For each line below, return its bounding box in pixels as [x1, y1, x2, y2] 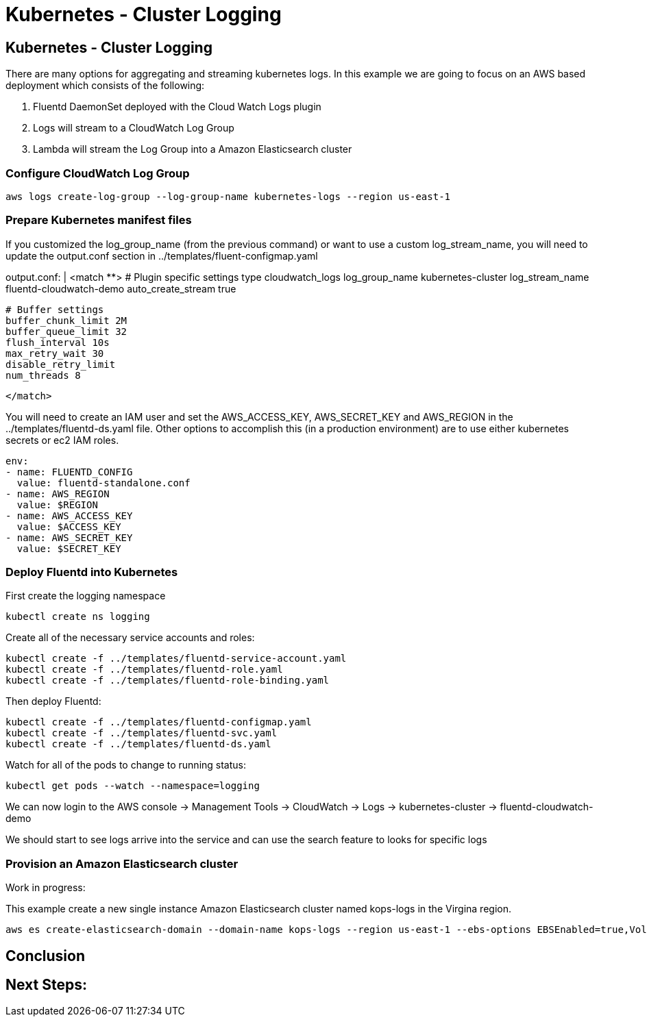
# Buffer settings [5, 303, 104, 315]
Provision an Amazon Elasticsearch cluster [5, 856, 239, 871]
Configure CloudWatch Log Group [5, 166, 190, 180]
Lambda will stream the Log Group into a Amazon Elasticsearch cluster [33, 143, 352, 155]
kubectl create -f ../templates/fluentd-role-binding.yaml [5, 675, 330, 686]
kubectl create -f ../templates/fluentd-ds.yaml [5, 738, 271, 750]
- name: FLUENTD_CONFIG [5, 466, 133, 477]
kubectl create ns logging [5, 611, 150, 623]
